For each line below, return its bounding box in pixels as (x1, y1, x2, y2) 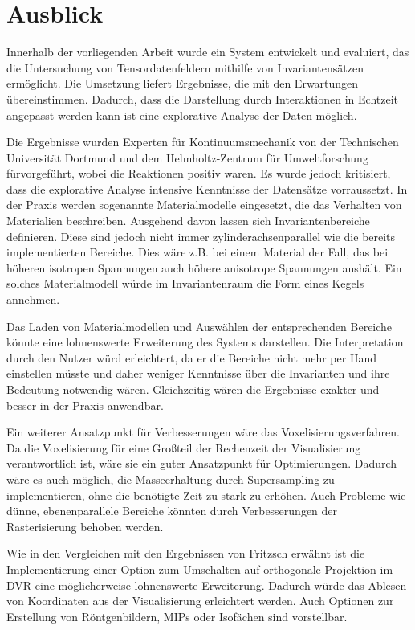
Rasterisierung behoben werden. (6, 517, 164, 534)
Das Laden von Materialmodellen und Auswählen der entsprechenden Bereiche (6, 317, 393, 334)
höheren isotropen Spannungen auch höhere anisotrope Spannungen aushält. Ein (6, 259, 402, 276)
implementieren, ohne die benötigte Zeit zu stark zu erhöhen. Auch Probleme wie (6, 486, 406, 503)
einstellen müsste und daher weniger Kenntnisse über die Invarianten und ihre (6, 365, 390, 382)
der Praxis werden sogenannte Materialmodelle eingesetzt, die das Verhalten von (6, 196, 402, 213)
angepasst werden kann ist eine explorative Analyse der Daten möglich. (6, 106, 357, 123)
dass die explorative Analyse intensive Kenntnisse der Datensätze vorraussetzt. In (6, 180, 408, 197)
